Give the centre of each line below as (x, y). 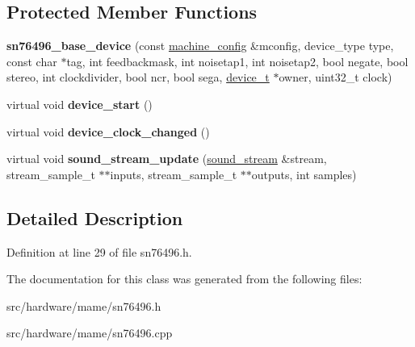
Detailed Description (95, 217)
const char (32, 61)
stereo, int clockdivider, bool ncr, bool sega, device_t (138, 77)
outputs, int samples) (304, 174)
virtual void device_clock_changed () (108, 131)
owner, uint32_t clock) (335, 77)
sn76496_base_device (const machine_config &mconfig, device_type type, (200, 46)
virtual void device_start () (80, 104)
